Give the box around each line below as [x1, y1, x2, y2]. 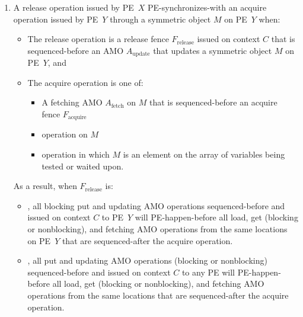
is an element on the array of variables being [123, 148, 285, 161]
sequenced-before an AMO [27, 44, 124, 56]
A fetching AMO [42, 96, 103, 108]
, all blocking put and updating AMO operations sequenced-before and [27, 199, 285, 212]
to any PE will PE [181, 265, 249, 278]
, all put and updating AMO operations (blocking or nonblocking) [27, 254, 267, 267]
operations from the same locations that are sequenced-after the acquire [27, 289, 289, 301]
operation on [42, 128, 88, 140]
